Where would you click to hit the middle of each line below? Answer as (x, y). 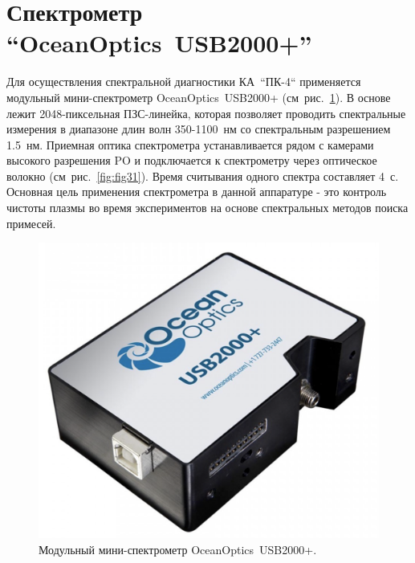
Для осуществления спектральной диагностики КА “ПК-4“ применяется (184, 82)
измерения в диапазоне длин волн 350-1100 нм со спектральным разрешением (199, 129)
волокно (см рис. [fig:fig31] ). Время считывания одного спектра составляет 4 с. (203, 175)
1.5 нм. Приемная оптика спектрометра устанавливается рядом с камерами (190, 144)
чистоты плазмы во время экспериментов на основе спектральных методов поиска (207, 208)
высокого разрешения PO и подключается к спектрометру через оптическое (192, 160)
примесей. (31, 223)
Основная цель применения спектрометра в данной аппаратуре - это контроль (197, 192)
